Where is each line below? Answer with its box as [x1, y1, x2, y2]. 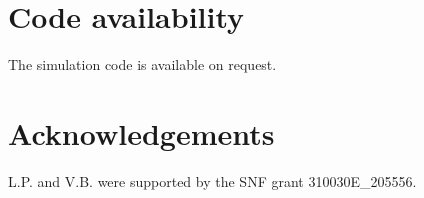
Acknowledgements [8, 112, 275, 153]
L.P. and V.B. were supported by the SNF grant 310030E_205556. [8, 170, 417, 191]
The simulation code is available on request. [8, 54, 277, 75]
